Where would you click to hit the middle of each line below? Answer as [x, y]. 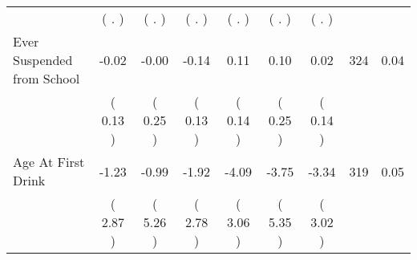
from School [47, 78]
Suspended [43, 60]
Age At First [49, 162]
